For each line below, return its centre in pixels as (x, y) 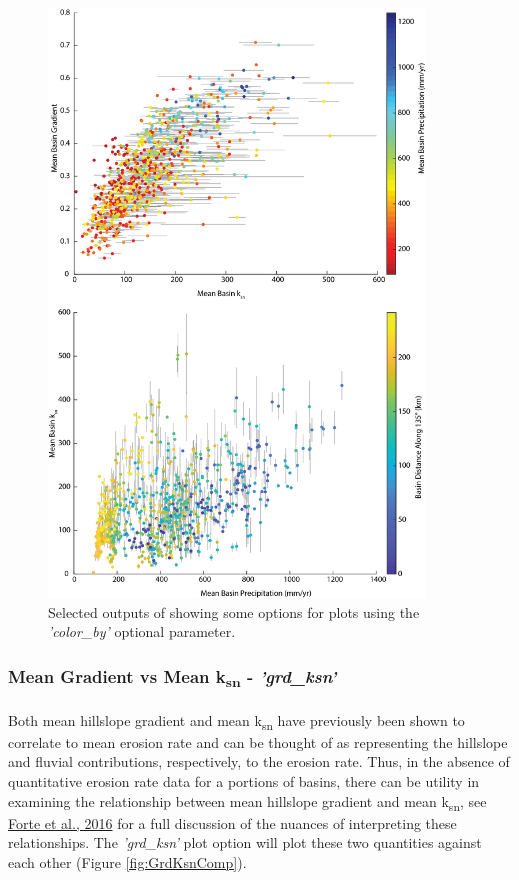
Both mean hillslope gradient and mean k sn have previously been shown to (236, 721)
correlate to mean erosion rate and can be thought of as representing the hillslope (258, 741)
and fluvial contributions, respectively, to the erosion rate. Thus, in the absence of (259, 761)
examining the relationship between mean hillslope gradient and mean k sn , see (247, 802)
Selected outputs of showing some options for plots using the (234, 611)
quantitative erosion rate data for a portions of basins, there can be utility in (244, 780)
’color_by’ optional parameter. (142, 631)
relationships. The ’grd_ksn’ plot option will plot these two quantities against (245, 842)
